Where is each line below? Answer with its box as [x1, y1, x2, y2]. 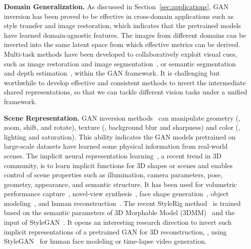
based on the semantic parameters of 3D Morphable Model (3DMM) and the [4, 207, 235, 218]
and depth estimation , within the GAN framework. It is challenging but [4, 68, 220, 78]
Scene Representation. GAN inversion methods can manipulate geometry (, [4, 112, 240, 123]
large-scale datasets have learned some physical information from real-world [4, 141, 228, 151]
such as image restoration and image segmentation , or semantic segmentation [4, 58, 236, 68]
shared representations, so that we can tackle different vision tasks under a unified [4, 87, 248, 97]
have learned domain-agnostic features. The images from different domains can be [4, 30, 246, 40]
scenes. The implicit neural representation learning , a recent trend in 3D [4, 150, 221, 160]
